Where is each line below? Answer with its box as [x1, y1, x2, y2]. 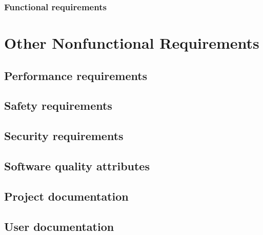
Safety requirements [4, 97, 112, 113]
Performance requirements [4, 67, 148, 83]
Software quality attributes [4, 158, 150, 173]
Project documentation [4, 188, 129, 204]
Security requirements [4, 128, 124, 144]
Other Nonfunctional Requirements [4, 32, 259, 53]
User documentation [4, 218, 114, 234]
